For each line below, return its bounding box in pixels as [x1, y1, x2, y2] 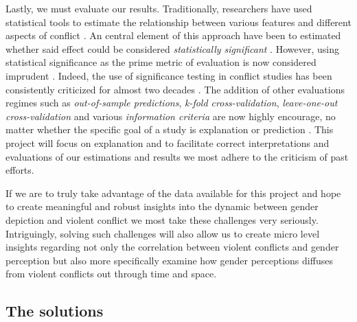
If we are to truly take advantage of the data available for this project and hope [5, 185, 341, 200]
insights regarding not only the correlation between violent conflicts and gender [5, 240, 339, 254]
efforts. [5, 163, 34, 177]
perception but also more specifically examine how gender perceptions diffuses [5, 253, 333, 267]
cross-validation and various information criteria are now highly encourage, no [5, 108, 336, 123]
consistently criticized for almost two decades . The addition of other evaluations [5, 82, 345, 96]
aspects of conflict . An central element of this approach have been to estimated [5, 28, 341, 43]
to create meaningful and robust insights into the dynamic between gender [5, 199, 319, 214]
